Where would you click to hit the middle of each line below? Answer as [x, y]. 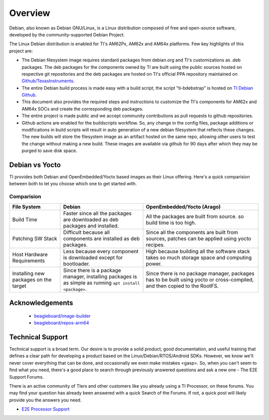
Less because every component [101, 251]
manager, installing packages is [100, 277]
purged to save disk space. [49, 151]
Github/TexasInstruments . [48, 81]
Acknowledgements [41, 303]
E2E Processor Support [46, 409]
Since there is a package [92, 270]
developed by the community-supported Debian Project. [67, 34]
